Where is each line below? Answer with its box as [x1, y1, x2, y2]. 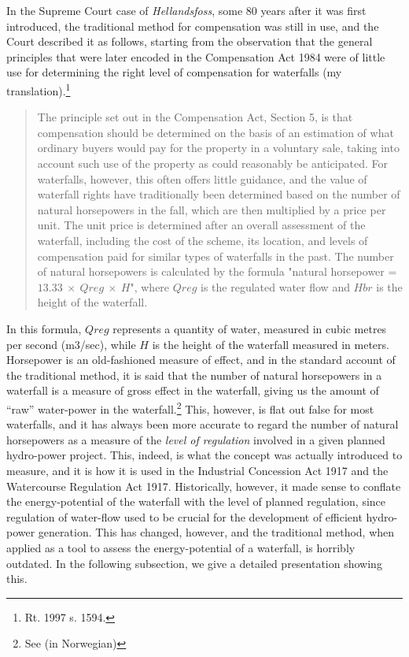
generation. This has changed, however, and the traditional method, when [38, 524, 395, 540]
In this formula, [6, 320, 82, 336]
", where [130, 278, 170, 295]
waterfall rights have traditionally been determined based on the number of [37, 186, 400, 202]
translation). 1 [6, 80, 71, 98]
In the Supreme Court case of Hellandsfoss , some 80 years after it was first [6, 2, 367, 18]
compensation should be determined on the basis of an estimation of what [37, 124, 394, 140]
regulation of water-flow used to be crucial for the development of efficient [6, 508, 363, 525]
